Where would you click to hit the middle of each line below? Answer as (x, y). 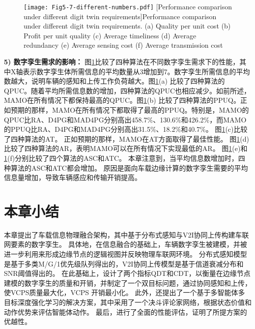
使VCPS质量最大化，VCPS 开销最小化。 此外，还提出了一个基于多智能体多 (125, 292)
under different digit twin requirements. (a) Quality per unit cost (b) (127, 26)
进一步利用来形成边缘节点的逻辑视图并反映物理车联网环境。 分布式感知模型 (126, 254)
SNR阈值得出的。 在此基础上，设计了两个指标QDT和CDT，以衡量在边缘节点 (127, 273)
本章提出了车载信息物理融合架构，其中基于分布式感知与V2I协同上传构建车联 (127, 234)
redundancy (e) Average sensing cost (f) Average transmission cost (123, 45)
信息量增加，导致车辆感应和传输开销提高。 (73, 177)
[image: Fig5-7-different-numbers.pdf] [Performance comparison (128, 6)
